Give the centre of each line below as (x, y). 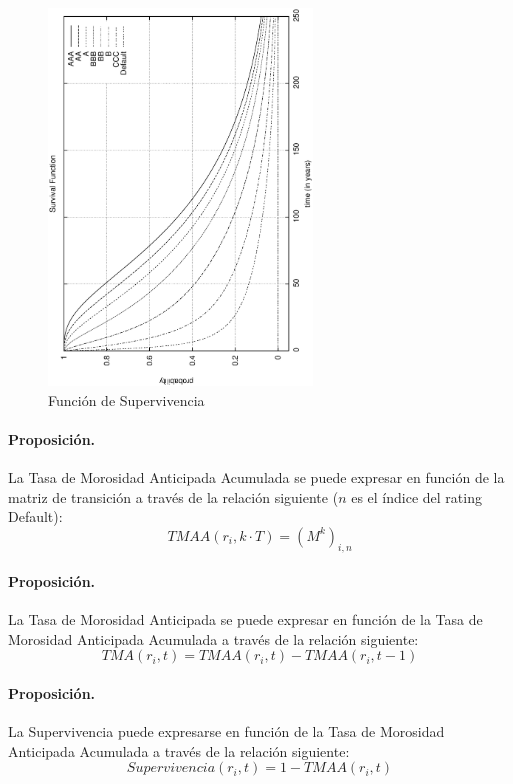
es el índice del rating (416, 496)
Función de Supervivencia (126, 399)
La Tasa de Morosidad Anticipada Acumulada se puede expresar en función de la (256, 476)
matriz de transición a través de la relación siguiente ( (173, 496)
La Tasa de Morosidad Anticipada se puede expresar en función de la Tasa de (245, 619)
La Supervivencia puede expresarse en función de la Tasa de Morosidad (226, 731)
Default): (35, 516)
